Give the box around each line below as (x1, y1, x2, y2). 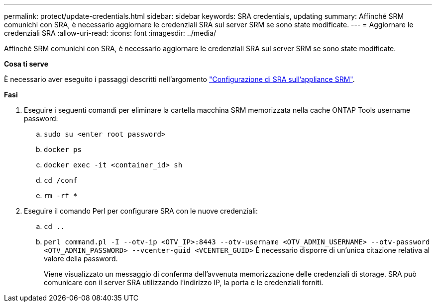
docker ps (44, 146, 82, 153)
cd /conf (44, 176, 78, 184)
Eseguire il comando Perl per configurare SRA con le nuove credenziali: (24, 207, 258, 215)
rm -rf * (44, 192, 78, 200)
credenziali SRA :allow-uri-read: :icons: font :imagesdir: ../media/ (4, 29, 217, 37)
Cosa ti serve (4, 60, 49, 68)
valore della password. (44, 254, 118, 263)
